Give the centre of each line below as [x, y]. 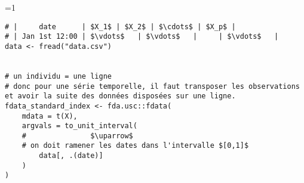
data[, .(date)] [71, 156]
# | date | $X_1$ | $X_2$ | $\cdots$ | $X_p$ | [120, 27]
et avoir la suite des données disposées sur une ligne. [120, 96]
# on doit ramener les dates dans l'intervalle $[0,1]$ [135, 146]
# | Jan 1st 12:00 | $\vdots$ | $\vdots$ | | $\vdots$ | [142, 37]
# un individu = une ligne [58, 76]
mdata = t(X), [50, 116]
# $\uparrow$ [77, 136]
